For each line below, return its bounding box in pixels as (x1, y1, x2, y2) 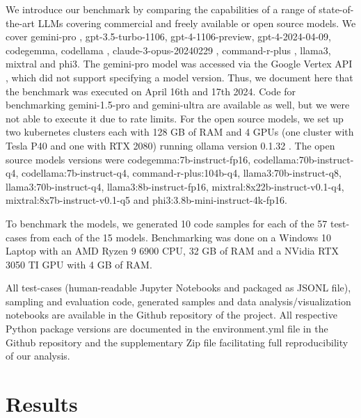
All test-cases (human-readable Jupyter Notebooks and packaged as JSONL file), (6, 280, 351, 295)
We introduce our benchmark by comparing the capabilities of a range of (6, 2, 316, 16)
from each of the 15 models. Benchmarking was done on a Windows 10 (30, 230, 332, 244)
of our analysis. (6, 348, 70, 363)
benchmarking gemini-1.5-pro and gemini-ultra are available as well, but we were (6, 97, 350, 112)
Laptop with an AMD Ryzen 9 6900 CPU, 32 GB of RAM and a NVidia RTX (6, 243, 339, 258)
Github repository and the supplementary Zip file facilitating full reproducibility (6, 335, 348, 349)
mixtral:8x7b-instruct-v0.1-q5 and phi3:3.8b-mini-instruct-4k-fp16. (6, 193, 287, 207)
